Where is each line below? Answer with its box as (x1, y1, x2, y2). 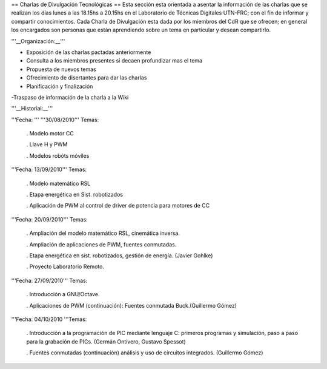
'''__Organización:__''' (11, 37, 65, 45)
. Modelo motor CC (26, 130, 74, 137)
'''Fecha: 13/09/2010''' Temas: (11, 166, 87, 173)
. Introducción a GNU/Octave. (26, 291, 100, 298)
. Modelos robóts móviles (26, 152, 90, 159)
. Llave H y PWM (26, 141, 68, 148)
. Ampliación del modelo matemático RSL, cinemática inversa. (26, 229, 180, 237)
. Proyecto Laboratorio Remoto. (26, 263, 104, 270)
